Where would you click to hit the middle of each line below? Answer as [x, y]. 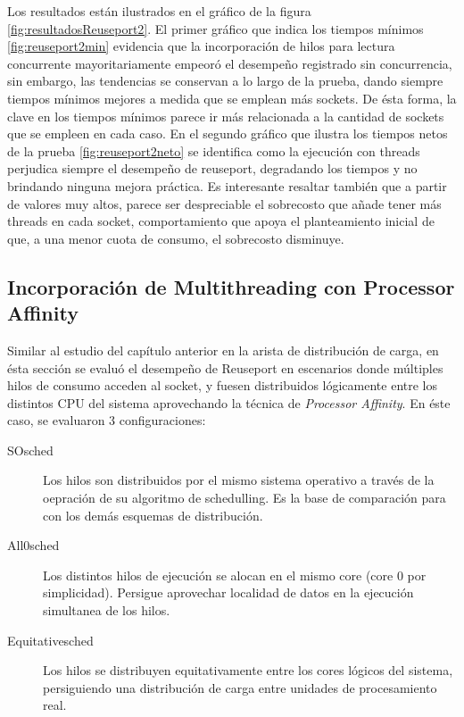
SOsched [30, 450]
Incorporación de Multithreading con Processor [231, 286]
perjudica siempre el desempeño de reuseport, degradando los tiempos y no [212, 168]
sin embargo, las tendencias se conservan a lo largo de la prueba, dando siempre [225, 81]
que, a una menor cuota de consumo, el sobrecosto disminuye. [176, 238]
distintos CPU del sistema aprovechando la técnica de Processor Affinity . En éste [229, 402]
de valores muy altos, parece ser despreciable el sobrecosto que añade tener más [224, 203]
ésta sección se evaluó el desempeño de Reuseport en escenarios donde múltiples [225, 367]
